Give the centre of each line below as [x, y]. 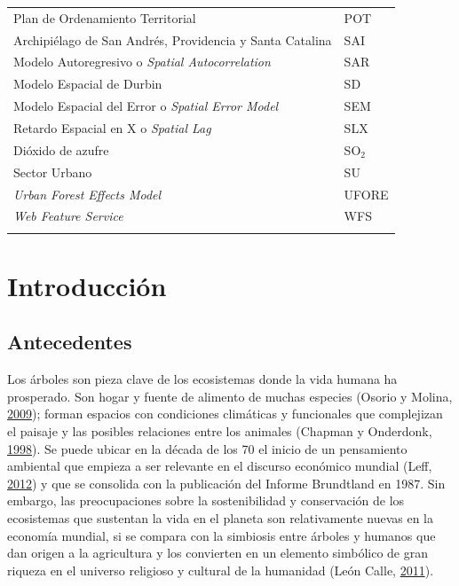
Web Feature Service [68, 216]
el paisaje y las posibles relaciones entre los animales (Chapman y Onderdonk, [220, 431]
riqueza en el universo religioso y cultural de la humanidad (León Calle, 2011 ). [221, 570]
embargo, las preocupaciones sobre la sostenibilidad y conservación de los [206, 500]
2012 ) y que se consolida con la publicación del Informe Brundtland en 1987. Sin [226, 483]
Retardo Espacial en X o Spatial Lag [112, 127]
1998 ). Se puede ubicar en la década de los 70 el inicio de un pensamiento [207, 448]
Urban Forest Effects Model [87, 194]
